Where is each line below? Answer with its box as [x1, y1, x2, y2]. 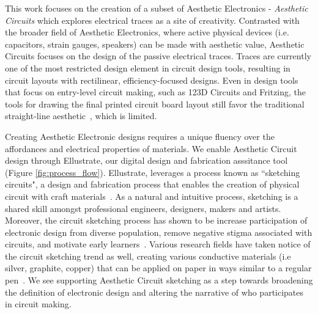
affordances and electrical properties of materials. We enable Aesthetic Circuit [5, 142, 297, 155]
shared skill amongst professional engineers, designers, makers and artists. [5, 202, 281, 214]
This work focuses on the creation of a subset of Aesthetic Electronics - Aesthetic [5, 2, 308, 14]
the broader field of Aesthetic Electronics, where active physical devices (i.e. [5, 26, 289, 38]
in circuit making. [5, 298, 72, 310]
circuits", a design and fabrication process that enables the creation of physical [5, 178, 300, 191]
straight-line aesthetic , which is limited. [5, 109, 157, 122]
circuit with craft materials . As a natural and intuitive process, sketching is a [5, 189, 298, 202]
